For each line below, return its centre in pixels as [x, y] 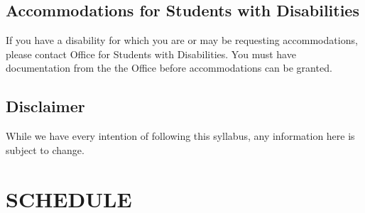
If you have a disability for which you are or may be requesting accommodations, [182, 40]
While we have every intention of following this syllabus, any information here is [180, 136]
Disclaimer [45, 106]
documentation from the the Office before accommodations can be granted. [169, 68]
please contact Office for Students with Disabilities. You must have [151, 54]
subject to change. [45, 149]
